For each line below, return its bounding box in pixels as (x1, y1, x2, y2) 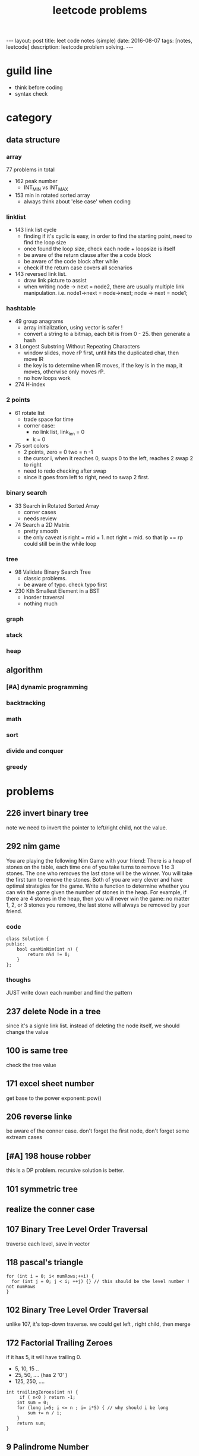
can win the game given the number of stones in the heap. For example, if (6, 888, 187, 895)
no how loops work (23, 375, 71, 382)
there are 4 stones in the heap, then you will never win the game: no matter (6, 895, 190, 902)
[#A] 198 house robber (6, 1151, 91, 1161)
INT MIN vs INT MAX (23, 184, 68, 192)
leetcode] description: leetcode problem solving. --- (6, 43, 134, 51)
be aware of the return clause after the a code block (23, 251, 151, 259)
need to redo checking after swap (23, 467, 107, 474)
